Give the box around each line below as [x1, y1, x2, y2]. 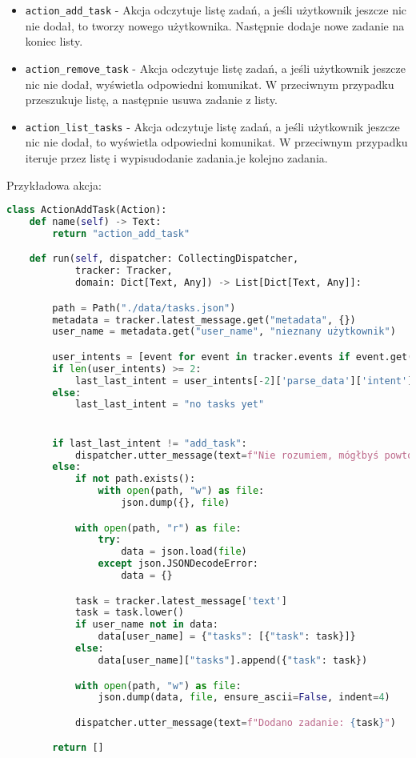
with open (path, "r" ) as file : [74, 522, 242, 534]
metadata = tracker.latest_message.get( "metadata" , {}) [52, 314, 356, 326]
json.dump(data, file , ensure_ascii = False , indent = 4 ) [98, 692, 390, 704]
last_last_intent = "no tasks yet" [74, 399, 265, 411]
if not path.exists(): [74, 473, 196, 485]
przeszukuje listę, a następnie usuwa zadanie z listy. [25, 91, 278, 108]
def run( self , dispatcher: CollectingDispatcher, [29, 253, 299, 265]
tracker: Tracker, [74, 265, 173, 277]
